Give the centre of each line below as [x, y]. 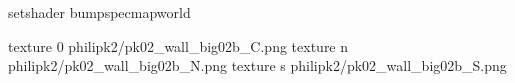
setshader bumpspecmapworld [99, 12]
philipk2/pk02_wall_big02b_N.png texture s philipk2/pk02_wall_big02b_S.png [257, 65]
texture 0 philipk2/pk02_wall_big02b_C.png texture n [178, 45]
